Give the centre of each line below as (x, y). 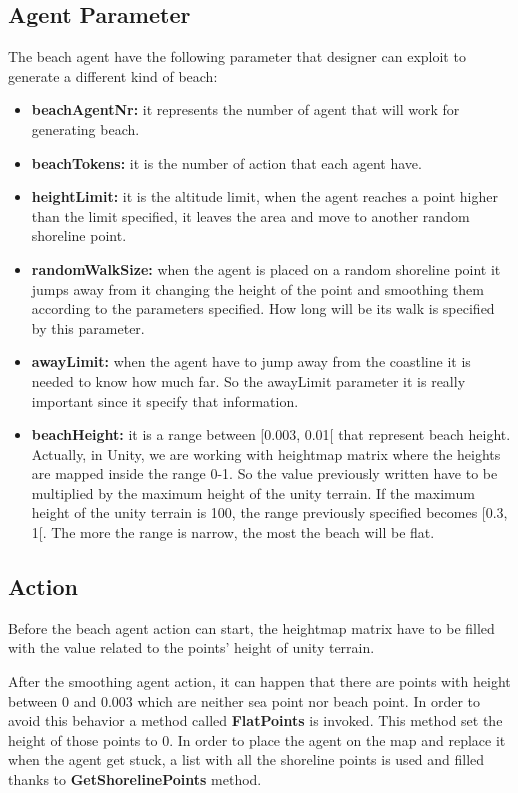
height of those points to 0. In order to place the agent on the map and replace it (257, 739)
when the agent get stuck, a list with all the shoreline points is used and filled (246, 759)
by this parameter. (88, 327)
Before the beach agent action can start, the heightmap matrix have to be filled (251, 627)
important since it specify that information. (165, 400)
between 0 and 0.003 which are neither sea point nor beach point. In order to (244, 700)
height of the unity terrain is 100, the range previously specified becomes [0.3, (269, 512)
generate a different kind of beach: (113, 75)
